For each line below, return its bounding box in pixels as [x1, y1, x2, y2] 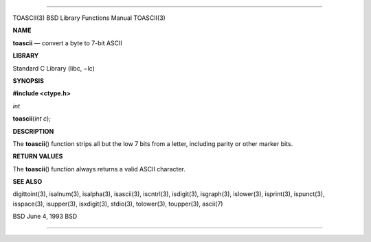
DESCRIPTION [12, 127, 54, 135]
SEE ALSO [12, 178, 43, 186]
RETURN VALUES [12, 152, 63, 160]
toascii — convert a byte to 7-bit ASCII [12, 38, 123, 47]
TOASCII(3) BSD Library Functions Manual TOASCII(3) [12, 14, 166, 22]
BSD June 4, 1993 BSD [12, 213, 78, 221]
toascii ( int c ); [12, 114, 52, 123]
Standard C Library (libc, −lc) [12, 64, 95, 72]
